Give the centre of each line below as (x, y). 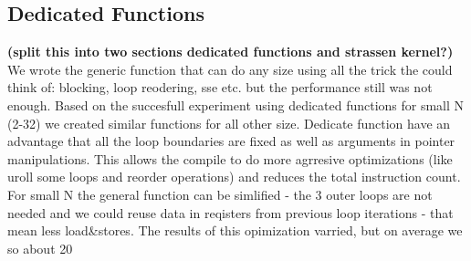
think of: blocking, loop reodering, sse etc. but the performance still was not (220, 87)
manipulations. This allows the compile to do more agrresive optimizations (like (230, 158)
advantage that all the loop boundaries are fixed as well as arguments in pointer (231, 141)
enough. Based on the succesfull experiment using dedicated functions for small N (236, 104)
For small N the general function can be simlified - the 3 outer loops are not (220, 194)
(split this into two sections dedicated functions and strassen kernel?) (230, 52)
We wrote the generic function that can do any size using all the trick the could (230, 69)
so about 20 (40, 248)
